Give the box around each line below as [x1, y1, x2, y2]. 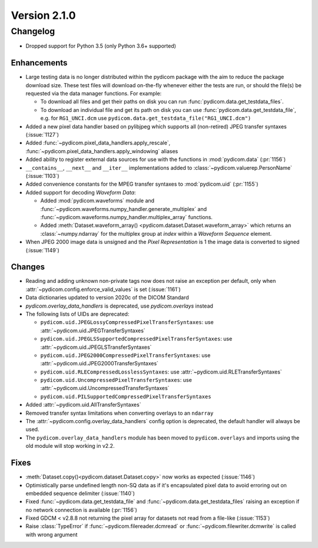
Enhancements [11, 58, 68, 68]
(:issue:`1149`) [25, 246, 60, 253]
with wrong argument [25, 531, 78, 538]
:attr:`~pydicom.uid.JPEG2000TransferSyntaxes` [40, 360, 159, 367]
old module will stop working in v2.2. [25, 443, 115, 450]
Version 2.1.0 [11, 9, 76, 22]
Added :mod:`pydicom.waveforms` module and [40, 197, 155, 204]
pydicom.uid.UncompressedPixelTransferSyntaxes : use [40, 377, 193, 384]
